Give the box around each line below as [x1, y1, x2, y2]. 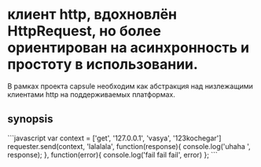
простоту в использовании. [7, 56, 198, 74]
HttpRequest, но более [7, 22, 162, 40]
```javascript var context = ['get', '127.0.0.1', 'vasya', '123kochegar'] [7, 133, 222, 143]
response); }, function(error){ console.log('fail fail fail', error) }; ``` [7, 150, 218, 159]
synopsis [7, 112, 53, 126]
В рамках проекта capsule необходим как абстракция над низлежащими [7, 81, 253, 91]
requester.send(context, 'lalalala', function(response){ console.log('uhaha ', [7, 141, 251, 151]
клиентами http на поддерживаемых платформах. [7, 89, 176, 99]
